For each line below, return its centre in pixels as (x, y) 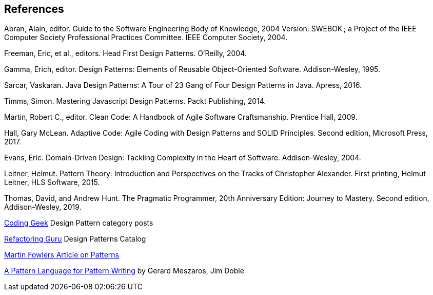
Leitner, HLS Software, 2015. (52, 182)
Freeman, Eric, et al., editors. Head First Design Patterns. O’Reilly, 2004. (125, 53)
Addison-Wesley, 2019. (43, 207)
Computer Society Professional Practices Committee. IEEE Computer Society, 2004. (146, 38)
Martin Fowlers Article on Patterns (62, 255)
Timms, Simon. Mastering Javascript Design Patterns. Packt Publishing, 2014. (135, 101)
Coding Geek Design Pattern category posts (79, 223)
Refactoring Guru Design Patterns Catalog (75, 239)
